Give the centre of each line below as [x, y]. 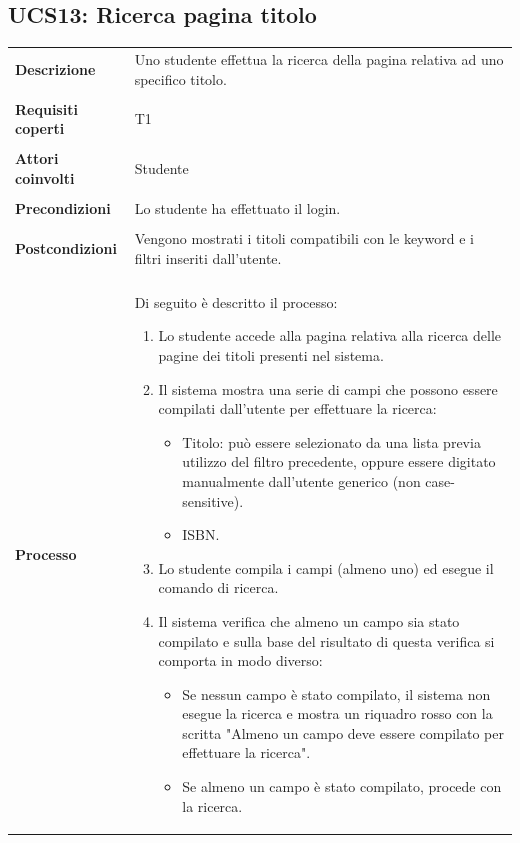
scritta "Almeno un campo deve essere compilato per [343, 732]
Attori [37, 158]
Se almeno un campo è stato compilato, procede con [342, 786]
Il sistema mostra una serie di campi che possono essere [328, 388]
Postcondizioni [66, 247]
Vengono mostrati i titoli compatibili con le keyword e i [304, 238]
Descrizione [55, 68]
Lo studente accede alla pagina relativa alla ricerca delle [330, 335]
